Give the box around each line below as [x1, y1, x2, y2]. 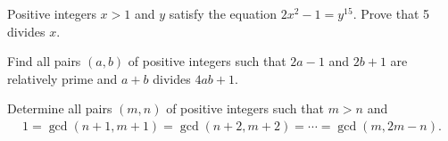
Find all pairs [7, 52, 81, 70]
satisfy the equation [169, 4, 278, 22]
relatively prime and [7, 69, 118, 87]
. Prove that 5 [353, 4, 430, 22]
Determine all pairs [7, 99, 112, 118]
